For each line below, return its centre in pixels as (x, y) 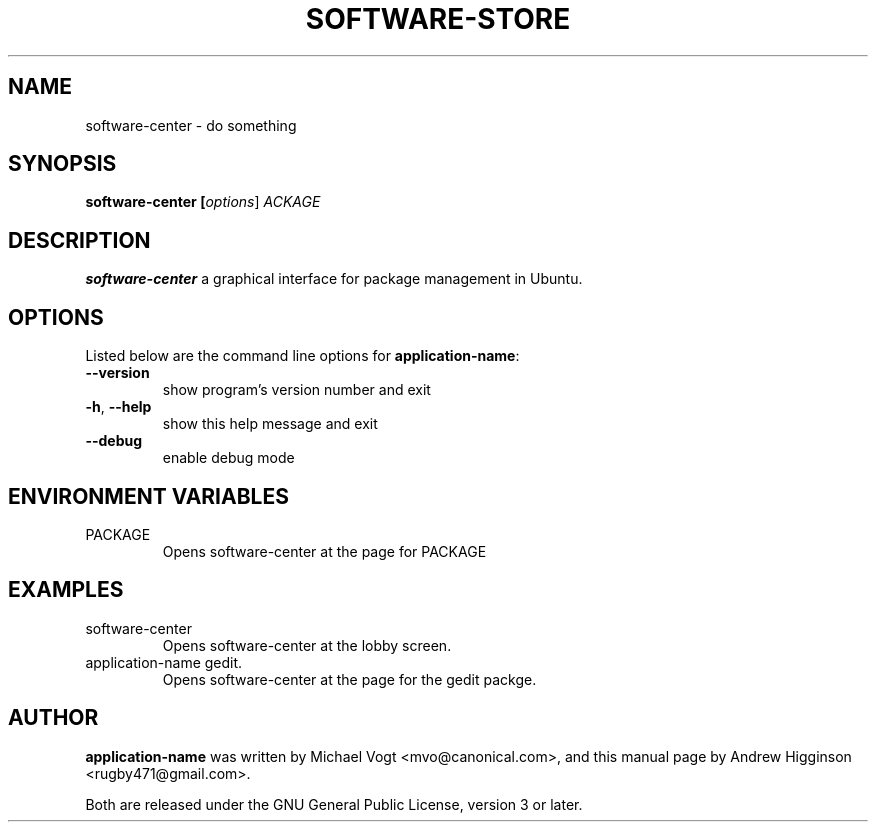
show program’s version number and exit (296, 390)
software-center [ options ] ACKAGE (203, 202)
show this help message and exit (270, 424)
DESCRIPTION (79, 240)
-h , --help (118, 407)
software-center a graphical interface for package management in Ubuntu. (334, 279)
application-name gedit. (164, 662)
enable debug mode (228, 458)
